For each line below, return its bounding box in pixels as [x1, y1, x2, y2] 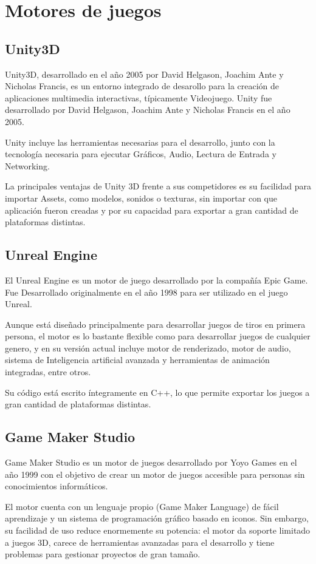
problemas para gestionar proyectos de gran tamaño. [5, 548, 201, 560]
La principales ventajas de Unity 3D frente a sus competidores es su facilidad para [5, 180, 311, 192]
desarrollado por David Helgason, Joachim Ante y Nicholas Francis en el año [5, 103, 290, 116]
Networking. [5, 159, 50, 172]
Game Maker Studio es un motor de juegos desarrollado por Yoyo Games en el [5, 456, 297, 469]
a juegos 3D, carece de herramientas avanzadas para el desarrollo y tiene [5, 535, 275, 548]
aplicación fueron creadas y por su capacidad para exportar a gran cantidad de [5, 203, 298, 216]
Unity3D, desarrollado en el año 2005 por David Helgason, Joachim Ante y [5, 67, 284, 80]
